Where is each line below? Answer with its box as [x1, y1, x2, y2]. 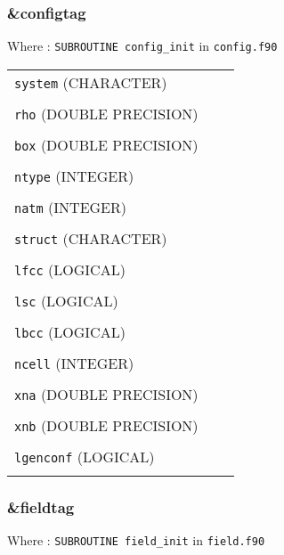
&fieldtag [7, 495, 75, 518]
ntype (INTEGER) [14, 165, 134, 186]
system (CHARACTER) [14, 71, 167, 93]
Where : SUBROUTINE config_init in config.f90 [7, 37, 278, 55]
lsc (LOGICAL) [14, 290, 118, 311]
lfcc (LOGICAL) [14, 258, 126, 280]
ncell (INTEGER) [14, 352, 134, 373]
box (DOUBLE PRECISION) [14, 134, 199, 155]
